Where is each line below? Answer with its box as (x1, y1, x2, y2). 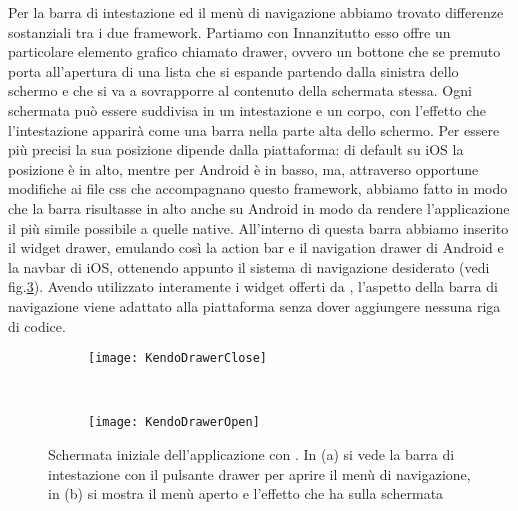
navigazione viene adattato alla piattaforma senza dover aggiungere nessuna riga (8, 295, 501, 316)
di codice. (8, 315, 66, 336)
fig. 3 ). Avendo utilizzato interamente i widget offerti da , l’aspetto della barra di (8, 276, 498, 297)
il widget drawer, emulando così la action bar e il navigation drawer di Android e (8, 237, 504, 258)
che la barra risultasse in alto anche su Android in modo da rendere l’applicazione (8, 197, 510, 218)
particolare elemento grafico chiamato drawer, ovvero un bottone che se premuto (8, 41, 501, 62)
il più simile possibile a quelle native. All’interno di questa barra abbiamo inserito (8, 217, 509, 238)
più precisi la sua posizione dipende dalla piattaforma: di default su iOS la (8, 139, 464, 160)
